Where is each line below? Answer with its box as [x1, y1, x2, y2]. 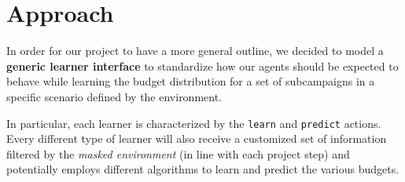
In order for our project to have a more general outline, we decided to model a [6, 42, 384, 59]
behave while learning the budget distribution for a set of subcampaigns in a [6, 73, 375, 89]
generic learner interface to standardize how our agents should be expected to [6, 57, 399, 74]
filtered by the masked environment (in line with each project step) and [6, 145, 350, 162]
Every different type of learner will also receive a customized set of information [6, 130, 387, 147]
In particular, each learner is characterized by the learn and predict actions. [6, 115, 381, 131]
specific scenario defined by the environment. [6, 88, 223, 104]
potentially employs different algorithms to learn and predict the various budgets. [6, 161, 399, 177]
